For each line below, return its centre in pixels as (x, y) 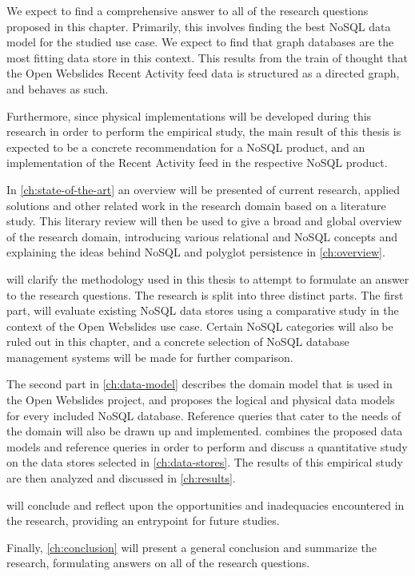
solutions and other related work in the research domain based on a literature (196, 205)
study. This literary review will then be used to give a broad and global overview (204, 221)
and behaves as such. (58, 88)
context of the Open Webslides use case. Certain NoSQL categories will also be (200, 326)
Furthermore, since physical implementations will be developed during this (189, 115)
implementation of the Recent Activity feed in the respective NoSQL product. (197, 163)
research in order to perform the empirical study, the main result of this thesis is (204, 131)
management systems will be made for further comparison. (150, 357)
